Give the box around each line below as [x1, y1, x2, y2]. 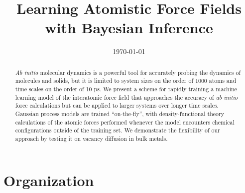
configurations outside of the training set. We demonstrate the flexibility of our [15, 126, 220, 134]
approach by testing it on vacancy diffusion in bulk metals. [15, 134, 168, 142]
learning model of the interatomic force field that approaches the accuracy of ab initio [15, 93, 238, 101]
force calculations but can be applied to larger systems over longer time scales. [15, 101, 219, 110]
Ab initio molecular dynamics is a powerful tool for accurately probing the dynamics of [15, 68, 241, 76]
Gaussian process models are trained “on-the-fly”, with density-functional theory [15, 109, 224, 118]
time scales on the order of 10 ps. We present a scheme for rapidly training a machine [15, 85, 237, 93]
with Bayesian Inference [45, 17, 213, 38]
